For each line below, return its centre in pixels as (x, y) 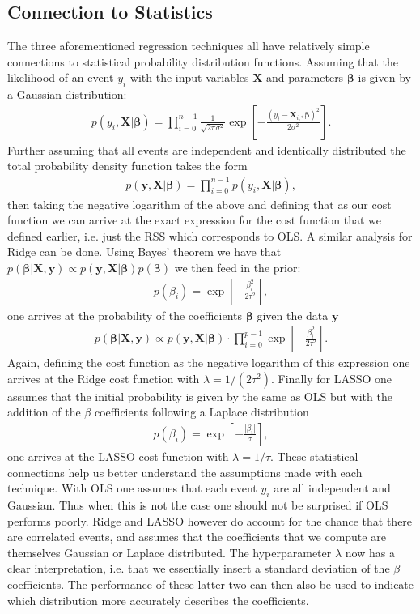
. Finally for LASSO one (332, 378)
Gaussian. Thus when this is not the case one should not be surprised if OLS (198, 504)
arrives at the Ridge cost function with (104, 378)
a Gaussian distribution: (67, 94)
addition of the (44, 412)
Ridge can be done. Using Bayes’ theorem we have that (144, 252)
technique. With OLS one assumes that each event (132, 488)
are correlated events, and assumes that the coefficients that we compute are (197, 537)
